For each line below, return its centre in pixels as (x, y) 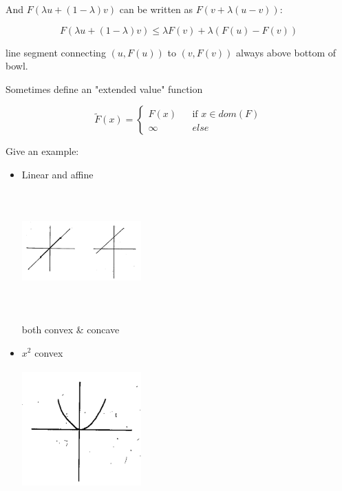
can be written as (156, 9)
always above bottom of (286, 52)
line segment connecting (56, 52)
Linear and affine (57, 174)
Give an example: (42, 151)
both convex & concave (71, 329)
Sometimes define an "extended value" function (104, 88)
